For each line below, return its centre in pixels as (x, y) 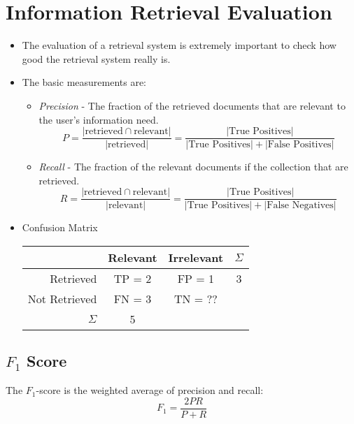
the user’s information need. (99, 119)
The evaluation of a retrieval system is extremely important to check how (179, 45)
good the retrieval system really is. (96, 58)
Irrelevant (196, 257)
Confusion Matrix (60, 227)
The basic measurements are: (84, 82)
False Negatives (300, 206)
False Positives (299, 145)
